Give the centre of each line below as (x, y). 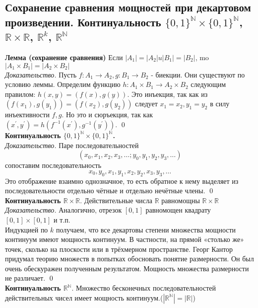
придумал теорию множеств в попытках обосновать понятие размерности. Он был (129, 259)
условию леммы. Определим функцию (63, 84)
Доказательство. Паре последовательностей (72, 145)
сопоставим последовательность (53, 165)
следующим (208, 84)
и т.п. (62, 219)
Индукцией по (27, 229)
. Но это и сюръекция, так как (107, 115)
